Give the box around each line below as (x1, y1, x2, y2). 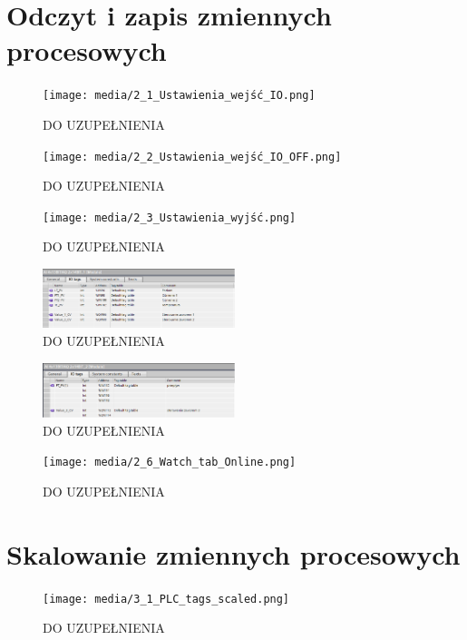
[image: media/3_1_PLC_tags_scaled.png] (43, 592, 290, 606)
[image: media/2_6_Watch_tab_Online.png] (43, 456, 297, 469)
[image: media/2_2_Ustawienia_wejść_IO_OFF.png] (43, 150, 342, 163)
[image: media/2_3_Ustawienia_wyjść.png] (43, 211, 297, 224)
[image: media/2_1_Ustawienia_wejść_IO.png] (43, 89, 316, 103)
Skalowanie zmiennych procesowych (6, 535, 461, 572)
